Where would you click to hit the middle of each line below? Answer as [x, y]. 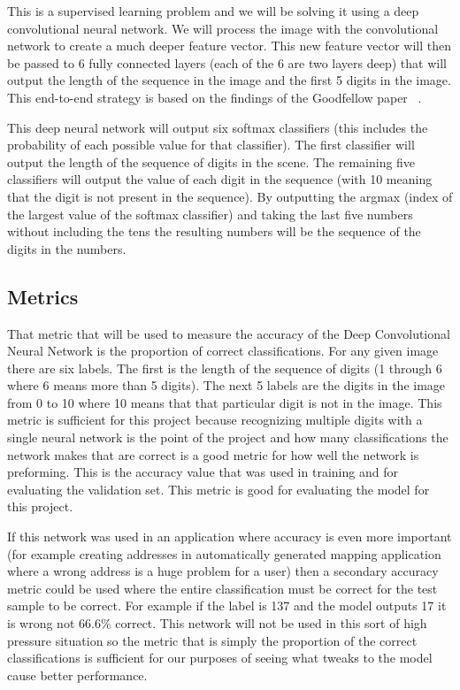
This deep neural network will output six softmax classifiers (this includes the [218, 127]
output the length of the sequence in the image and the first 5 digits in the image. [229, 80]
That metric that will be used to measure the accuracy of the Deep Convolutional [229, 333]
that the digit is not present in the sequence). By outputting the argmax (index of [230, 196]
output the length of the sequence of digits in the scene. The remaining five [211, 161]
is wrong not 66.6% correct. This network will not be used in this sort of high [217, 623]
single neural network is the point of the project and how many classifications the [228, 437]
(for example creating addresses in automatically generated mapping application [224, 553]
